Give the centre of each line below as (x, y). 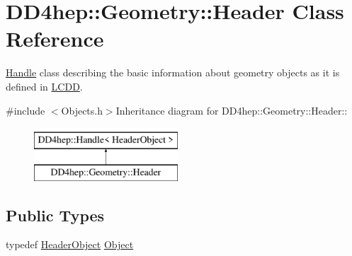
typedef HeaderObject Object (70, 244)
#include (25, 110)
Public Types (55, 215)
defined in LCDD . (44, 86)
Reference (55, 39)
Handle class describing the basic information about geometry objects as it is (173, 72)
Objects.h (82, 110)
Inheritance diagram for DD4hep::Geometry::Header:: (232, 110)
